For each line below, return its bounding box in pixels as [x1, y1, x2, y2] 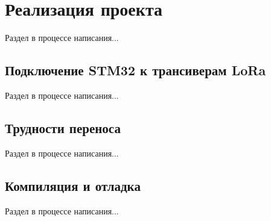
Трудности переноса [5, 118, 121, 137]
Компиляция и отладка [5, 176, 141, 195]
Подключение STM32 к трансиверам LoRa [5, 61, 266, 79]
